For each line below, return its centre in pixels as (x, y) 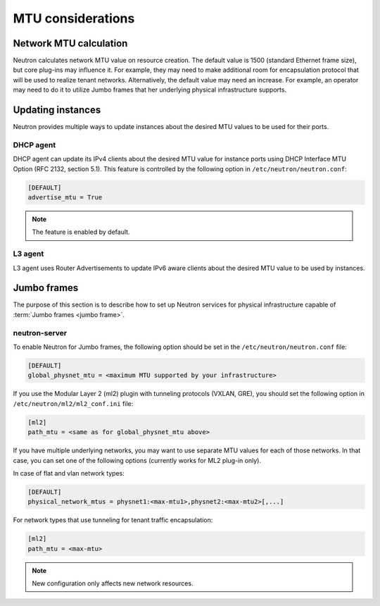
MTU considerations (74, 18)
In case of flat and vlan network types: (69, 473)
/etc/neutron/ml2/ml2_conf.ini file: (73, 403)
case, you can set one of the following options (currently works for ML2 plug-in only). (137, 460)
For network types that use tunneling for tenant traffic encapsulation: (113, 520)
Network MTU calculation (70, 43)
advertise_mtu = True (65, 198)
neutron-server (40, 333)
